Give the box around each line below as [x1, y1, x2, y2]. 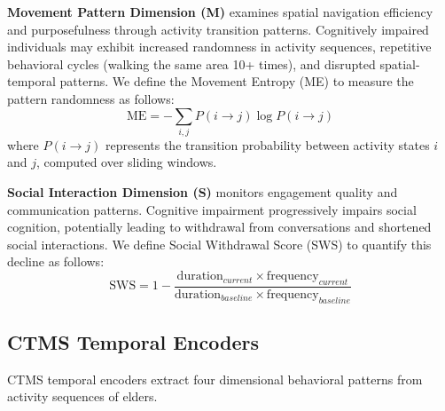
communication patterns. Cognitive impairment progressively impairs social [7, 200, 417, 218]
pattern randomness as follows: [7, 89, 175, 107]
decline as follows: [7, 252, 105, 271]
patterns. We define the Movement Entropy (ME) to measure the [59, 72, 414, 91]
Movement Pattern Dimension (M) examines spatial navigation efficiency [7, 3, 433, 20]
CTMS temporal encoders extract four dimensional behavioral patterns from [7, 369, 423, 388]
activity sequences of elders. [7, 387, 158, 406]
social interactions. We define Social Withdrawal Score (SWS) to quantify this [7, 234, 432, 253]
